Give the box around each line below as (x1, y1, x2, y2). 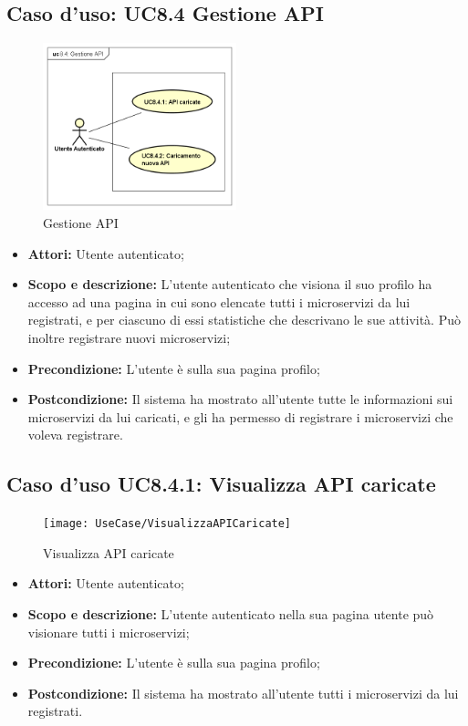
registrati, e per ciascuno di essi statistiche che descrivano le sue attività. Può (27, 310, 461, 329)
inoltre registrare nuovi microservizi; (27, 328, 231, 347)
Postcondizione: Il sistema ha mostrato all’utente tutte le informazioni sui (27, 389, 453, 409)
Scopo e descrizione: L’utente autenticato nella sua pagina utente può (27, 605, 434, 624)
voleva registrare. (27, 425, 123, 444)
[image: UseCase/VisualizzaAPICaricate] (43, 517, 292, 531)
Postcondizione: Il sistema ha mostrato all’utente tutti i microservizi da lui (27, 683, 459, 702)
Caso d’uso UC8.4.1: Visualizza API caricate (6, 470, 436, 498)
